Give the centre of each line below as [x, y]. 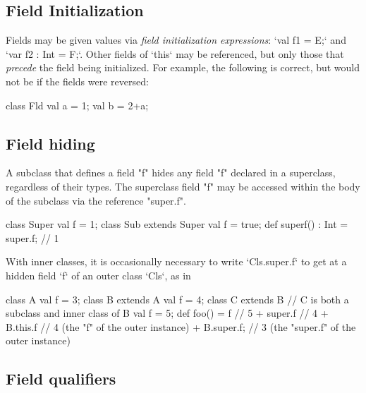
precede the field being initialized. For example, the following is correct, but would [183, 67]
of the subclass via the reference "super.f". [96, 200]
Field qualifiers [61, 379]
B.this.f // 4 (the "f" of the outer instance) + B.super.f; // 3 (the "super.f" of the [181, 326]
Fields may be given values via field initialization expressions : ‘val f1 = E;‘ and [176, 40]
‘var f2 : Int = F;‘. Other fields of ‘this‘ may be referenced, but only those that [175, 53]
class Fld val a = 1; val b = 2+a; [77, 105]
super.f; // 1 [32, 237]
